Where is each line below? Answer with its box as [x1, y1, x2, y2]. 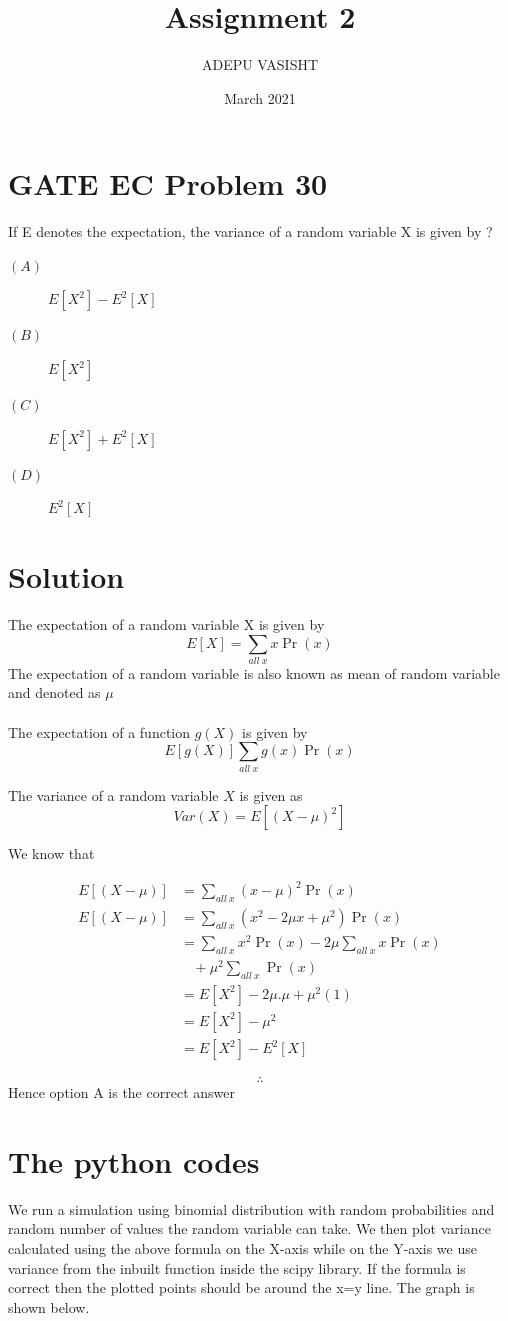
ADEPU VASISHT [201, 54, 319, 75]
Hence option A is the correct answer [8, 1082, 235, 1103]
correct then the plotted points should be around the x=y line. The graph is [8, 1277, 475, 1298]
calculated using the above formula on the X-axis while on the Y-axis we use [8, 1237, 477, 1258]
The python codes [8, 1140, 260, 1181]
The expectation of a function [8, 721, 191, 742]
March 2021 [224, 87, 296, 108]
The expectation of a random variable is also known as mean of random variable [8, 662, 500, 683]
